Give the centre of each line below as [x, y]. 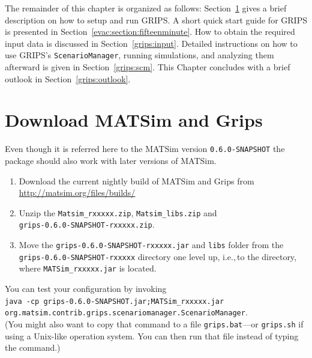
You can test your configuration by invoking [86, 289]
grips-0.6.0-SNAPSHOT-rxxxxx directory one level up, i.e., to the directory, [157, 256]
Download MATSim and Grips [134, 120]
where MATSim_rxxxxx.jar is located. [88, 268]
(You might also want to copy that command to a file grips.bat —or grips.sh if [154, 323]
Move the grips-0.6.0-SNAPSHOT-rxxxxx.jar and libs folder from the [151, 245]
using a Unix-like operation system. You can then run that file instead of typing [152, 335]
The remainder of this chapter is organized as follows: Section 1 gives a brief [146, 8]
